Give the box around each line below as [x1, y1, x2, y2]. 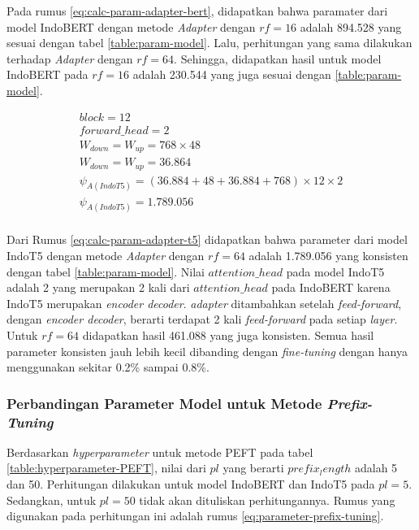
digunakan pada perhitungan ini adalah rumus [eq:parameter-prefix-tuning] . [6, 507, 384, 524]
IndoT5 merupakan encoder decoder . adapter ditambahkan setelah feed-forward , [6, 294, 402, 311]
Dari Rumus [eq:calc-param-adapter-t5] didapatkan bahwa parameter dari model [6, 231, 408, 248]
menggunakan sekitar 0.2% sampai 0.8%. [6, 358, 209, 376]
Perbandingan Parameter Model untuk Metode [6, 393, 322, 413]
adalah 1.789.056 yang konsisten [248, 247, 408, 263]
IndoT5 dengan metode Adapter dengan [6, 247, 205, 263]
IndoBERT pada [6, 66, 89, 83]
